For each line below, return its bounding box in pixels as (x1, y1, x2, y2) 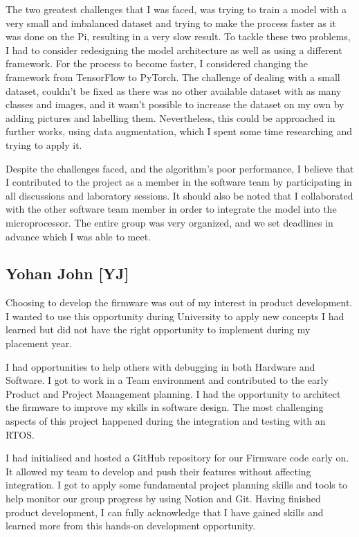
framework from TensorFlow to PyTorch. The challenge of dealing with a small (6, 69, 340, 84)
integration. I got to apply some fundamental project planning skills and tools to (6, 477, 347, 492)
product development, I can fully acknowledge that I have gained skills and (6, 504, 324, 519)
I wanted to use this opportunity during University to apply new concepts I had (6, 308, 344, 323)
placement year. (6, 336, 73, 351)
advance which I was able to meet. (6, 229, 151, 243)
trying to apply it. (6, 137, 82, 152)
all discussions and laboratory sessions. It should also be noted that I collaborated (6, 188, 353, 202)
